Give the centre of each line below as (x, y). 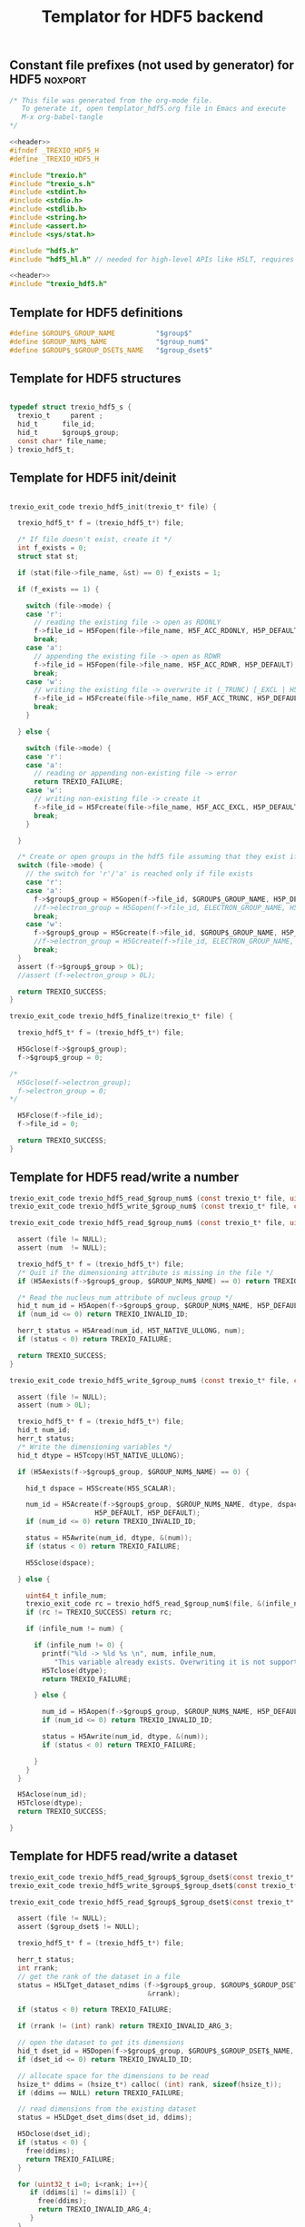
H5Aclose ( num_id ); (53, 1795)
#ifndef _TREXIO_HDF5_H (54, 150)
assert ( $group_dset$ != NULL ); (79, 1927)
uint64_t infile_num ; (66, 1596)
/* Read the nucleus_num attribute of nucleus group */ (125, 1297)
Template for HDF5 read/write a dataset (123, 1856)
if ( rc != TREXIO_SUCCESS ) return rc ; (99, 1613)
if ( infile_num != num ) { (75, 1629)
